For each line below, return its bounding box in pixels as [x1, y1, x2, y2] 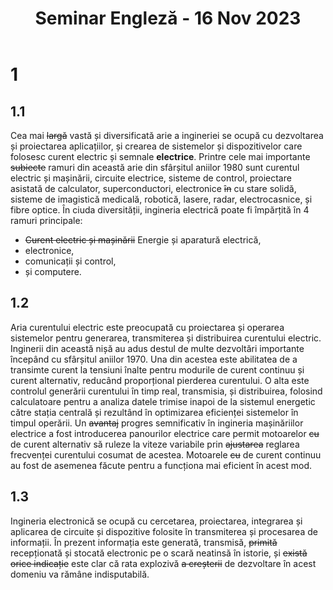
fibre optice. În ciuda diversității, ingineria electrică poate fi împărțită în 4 [10, 204, 310, 216]
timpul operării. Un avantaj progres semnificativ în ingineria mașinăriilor [10, 417, 304, 429]
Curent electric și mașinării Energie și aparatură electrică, [24, 234, 262, 246]
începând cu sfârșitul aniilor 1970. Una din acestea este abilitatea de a [10, 353, 298, 365]
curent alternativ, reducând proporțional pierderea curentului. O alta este [10, 374, 310, 386]
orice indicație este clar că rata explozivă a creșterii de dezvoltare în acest [10, 557, 317, 569]
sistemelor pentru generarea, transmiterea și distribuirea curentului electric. [10, 332, 322, 344]
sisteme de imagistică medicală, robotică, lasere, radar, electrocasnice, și [10, 193, 313, 205]
